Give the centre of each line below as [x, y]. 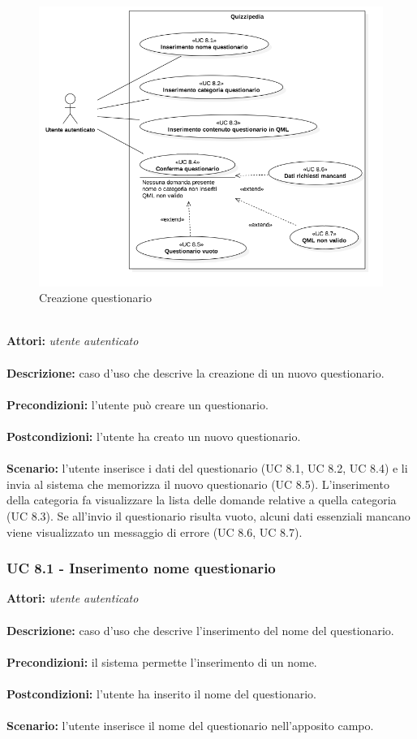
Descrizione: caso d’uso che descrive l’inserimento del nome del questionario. [200, 630]
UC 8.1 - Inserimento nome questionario [141, 568]
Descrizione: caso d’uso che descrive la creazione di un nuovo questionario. [196, 372]
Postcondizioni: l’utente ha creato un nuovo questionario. [154, 436]
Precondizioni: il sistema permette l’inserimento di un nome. [162, 661]
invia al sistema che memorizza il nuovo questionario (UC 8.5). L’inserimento [198, 484]
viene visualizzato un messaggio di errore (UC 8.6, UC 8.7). [155, 532]
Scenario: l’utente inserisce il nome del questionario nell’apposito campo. [190, 726]
